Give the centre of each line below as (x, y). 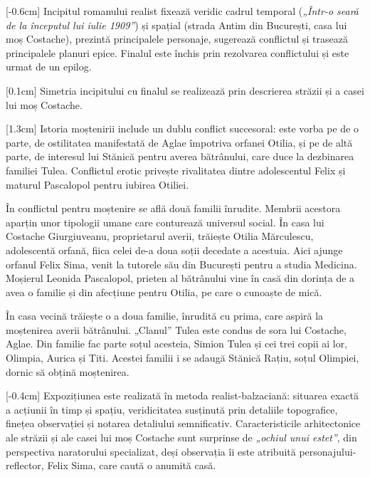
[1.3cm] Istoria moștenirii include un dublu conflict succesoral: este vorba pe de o (182, 129)
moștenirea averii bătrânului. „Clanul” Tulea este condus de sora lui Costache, (176, 329)
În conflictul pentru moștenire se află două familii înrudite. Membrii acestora (173, 208)
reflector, (25, 465)
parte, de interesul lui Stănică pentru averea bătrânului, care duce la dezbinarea (180, 156)
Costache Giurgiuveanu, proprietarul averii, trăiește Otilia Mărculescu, (160, 236)
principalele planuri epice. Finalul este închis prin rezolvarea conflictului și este (178, 52)
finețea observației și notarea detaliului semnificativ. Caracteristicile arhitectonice (183, 423)
